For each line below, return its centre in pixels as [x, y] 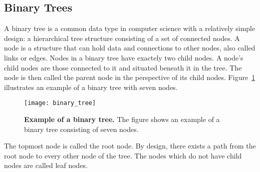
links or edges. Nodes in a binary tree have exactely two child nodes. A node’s [124, 57]
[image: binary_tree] [60, 103]
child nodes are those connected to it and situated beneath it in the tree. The [123, 67]
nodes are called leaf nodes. [46, 165]
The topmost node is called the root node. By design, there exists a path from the [130, 146]
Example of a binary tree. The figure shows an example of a [122, 119]
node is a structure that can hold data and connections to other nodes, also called [130, 48]
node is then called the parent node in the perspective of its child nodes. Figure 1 [130, 77]
